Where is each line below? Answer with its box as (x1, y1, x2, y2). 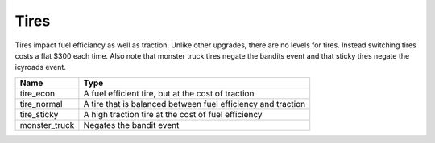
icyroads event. (14, 63, 66, 72)
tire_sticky (19, 108, 59, 120)
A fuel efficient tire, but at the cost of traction (83, 88, 255, 99)
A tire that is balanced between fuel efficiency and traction (83, 98, 306, 109)
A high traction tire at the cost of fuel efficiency (83, 108, 263, 120)
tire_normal (19, 98, 63, 109)
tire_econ (19, 88, 56, 99)
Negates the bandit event (83, 119, 180, 130)
